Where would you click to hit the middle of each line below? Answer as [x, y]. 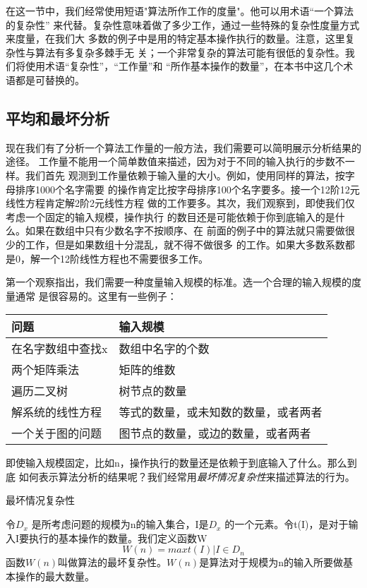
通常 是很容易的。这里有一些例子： [96, 295]
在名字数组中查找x [60, 349]
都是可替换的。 [50, 79]
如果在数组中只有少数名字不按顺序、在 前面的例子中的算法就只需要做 [185, 230]
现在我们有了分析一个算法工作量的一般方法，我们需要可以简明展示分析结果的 [183, 147]
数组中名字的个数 [164, 349]
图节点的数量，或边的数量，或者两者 [215, 433]
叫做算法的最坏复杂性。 [113, 562]
